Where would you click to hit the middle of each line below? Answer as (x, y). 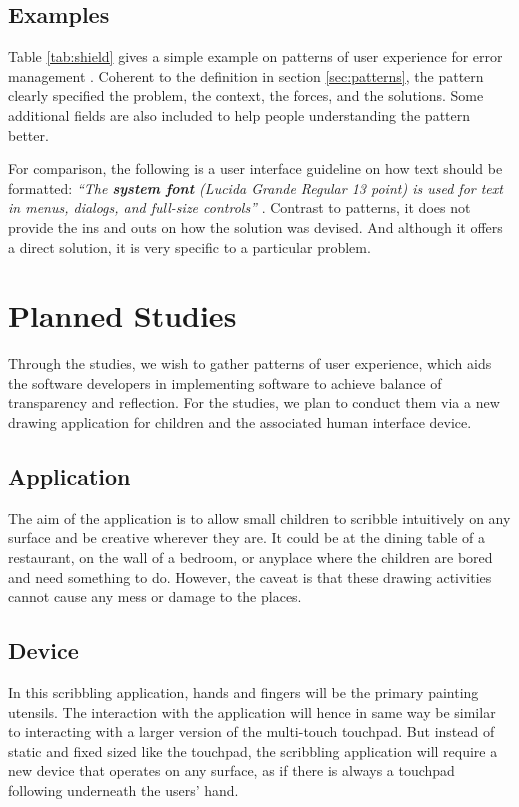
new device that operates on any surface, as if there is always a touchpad (231, 770)
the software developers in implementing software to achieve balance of (225, 382)
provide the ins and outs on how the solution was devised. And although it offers (255, 226)
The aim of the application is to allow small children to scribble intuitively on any (259, 517)
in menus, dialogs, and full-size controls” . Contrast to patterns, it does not (239, 207)
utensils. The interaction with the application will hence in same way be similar (252, 711)
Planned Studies (122, 315)
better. (28, 134)
